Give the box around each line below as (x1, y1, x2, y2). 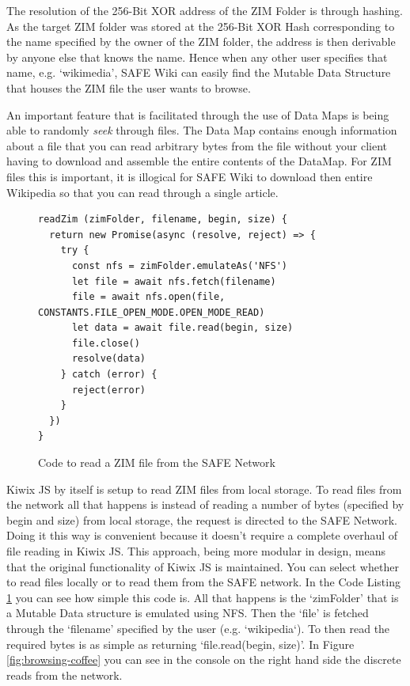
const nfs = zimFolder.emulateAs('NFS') (71, 260, 287, 271)
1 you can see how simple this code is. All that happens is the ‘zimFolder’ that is (6, 589, 399, 605)
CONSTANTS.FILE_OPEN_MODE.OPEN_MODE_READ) (38, 306, 265, 318)
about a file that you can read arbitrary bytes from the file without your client (6, 137, 388, 153)
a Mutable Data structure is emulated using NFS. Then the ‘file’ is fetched (6, 605, 369, 621)
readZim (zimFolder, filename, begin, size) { (38, 214, 287, 226)
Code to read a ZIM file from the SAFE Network (38, 454, 275, 471)
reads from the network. (6, 666, 123, 683)
